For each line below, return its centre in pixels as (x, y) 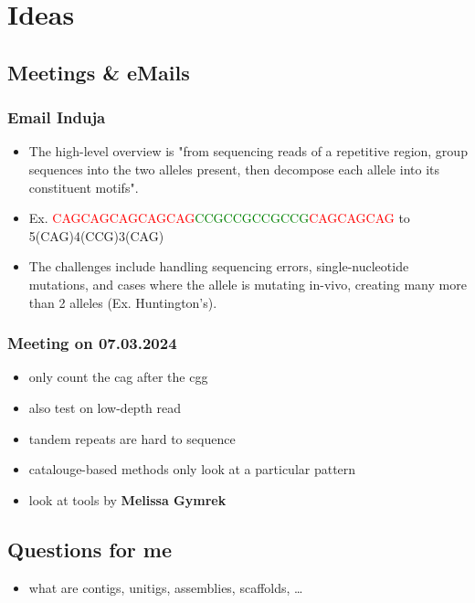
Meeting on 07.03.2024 (92, 343)
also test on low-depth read (105, 407)
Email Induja (57, 117)
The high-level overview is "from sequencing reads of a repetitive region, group (248, 151)
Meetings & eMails (99, 72)
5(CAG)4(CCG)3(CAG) (96, 235)
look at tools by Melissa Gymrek (127, 499)
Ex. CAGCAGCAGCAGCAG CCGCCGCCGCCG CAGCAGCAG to (219, 218)
